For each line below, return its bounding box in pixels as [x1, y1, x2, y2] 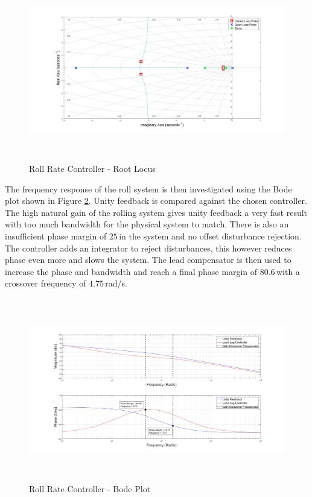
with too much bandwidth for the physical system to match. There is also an [5, 218, 289, 230]
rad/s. [105, 277, 128, 290]
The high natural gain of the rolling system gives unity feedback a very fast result [5, 206, 308, 218]
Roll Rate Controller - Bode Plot [29, 482, 151, 495]
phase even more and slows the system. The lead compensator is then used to [5, 253, 291, 266]
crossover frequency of [5, 277, 86, 290]
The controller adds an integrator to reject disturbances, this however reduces [5, 241, 292, 254]
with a [276, 265, 300, 277]
